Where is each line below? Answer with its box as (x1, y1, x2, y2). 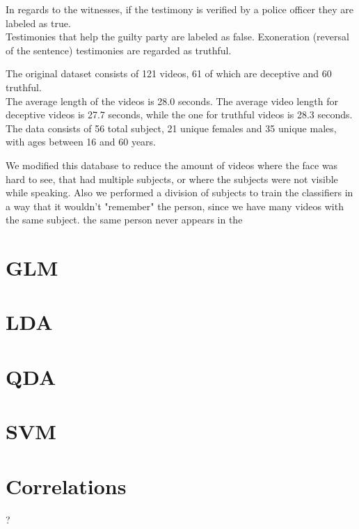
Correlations (6, 471, 127, 500)
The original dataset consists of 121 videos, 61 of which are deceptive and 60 (6, 66, 332, 81)
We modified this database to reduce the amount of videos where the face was (6, 157, 338, 172)
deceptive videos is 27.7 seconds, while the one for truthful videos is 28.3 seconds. (6, 107, 353, 122)
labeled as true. (6, 15, 71, 30)
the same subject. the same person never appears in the (6, 212, 243, 227)
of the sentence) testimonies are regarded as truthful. (6, 42, 232, 57)
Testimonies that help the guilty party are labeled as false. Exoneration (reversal (6, 29, 349, 44)
